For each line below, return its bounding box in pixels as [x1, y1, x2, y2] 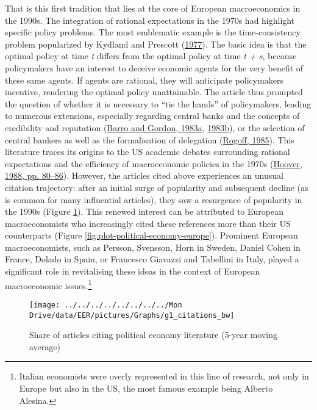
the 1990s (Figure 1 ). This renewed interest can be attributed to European [5, 205, 283, 218]
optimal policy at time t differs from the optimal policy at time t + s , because [5, 49, 297, 62]
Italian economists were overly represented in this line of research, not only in [19, 370, 309, 383]
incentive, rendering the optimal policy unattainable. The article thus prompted [5, 85, 303, 98]
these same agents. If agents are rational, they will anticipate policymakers [5, 73, 284, 86]
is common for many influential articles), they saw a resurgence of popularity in [5, 193, 302, 206]
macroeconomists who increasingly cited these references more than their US [5, 217, 291, 229]
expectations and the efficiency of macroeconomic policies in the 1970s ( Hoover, [5, 157, 302, 170]
